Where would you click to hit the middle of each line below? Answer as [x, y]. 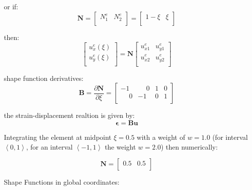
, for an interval [49, 146]
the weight [120, 146]
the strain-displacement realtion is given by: [69, 115]
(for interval [230, 137]
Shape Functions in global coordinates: [62, 182]
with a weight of [161, 137]
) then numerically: [189, 146]
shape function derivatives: [44, 78]
